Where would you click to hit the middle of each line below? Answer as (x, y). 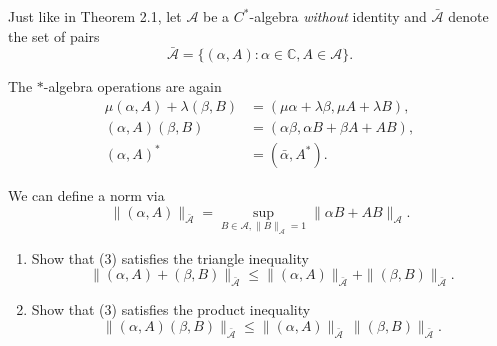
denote (468, 16)
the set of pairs (54, 35)
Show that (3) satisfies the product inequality (171, 309)
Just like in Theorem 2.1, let (95, 16)
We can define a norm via (86, 195)
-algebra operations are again (132, 86)
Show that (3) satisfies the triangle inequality (170, 257)
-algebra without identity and (338, 16)
